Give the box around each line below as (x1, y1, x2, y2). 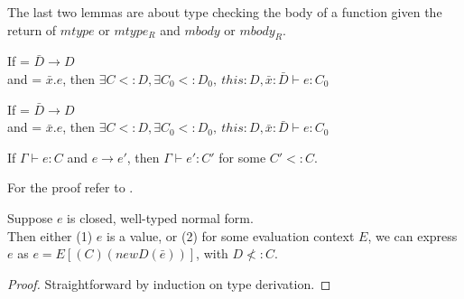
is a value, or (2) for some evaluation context (107, 226, 355, 245)
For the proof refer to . (7, 178, 134, 197)
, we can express (367, 226, 458, 245)
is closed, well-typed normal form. (67, 208, 254, 227)
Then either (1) (7, 226, 93, 245)
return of (7, 20, 57, 39)
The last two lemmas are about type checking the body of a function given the (7, 3, 442, 21)
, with (196, 244, 228, 263)
